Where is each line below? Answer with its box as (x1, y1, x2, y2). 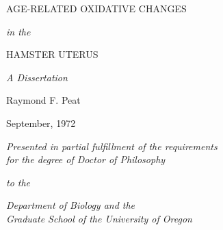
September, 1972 (6, 115, 76, 130)
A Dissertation (6, 70, 68, 84)
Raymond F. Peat (6, 93, 81, 107)
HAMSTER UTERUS (6, 47, 99, 61)
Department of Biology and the (6, 198, 135, 212)
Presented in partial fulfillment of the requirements (6, 139, 218, 153)
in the (6, 24, 31, 38)
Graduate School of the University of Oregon (6, 211, 192, 225)
